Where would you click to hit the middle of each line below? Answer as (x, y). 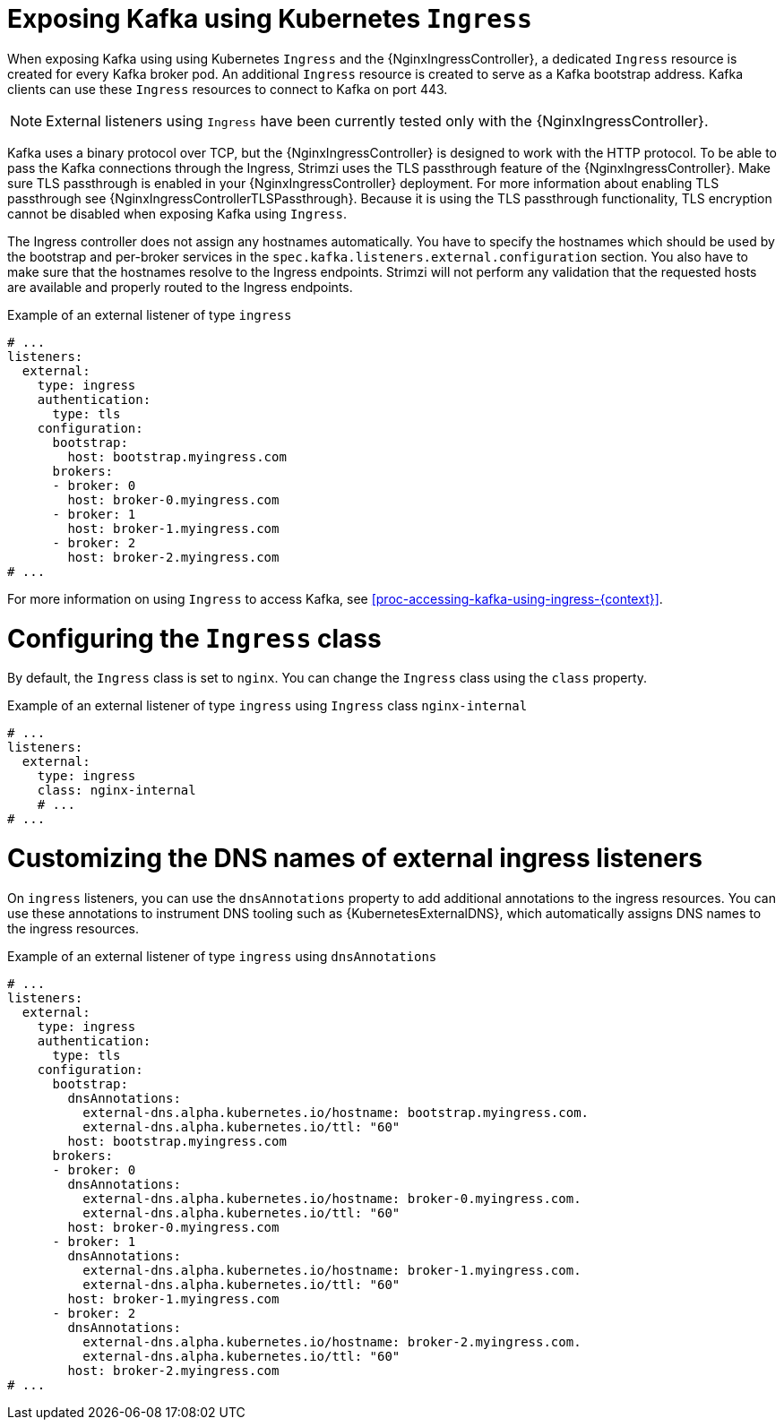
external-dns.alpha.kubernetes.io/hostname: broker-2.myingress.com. (332, 1341)
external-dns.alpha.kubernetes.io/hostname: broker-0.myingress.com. (332, 1198)
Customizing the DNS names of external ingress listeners (355, 858)
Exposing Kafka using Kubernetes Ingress (270, 19)
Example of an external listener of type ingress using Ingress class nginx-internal (267, 706)
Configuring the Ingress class (194, 638)
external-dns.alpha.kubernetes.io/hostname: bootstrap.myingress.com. (336, 1112)
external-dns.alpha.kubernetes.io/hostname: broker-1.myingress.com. (332, 1270)
